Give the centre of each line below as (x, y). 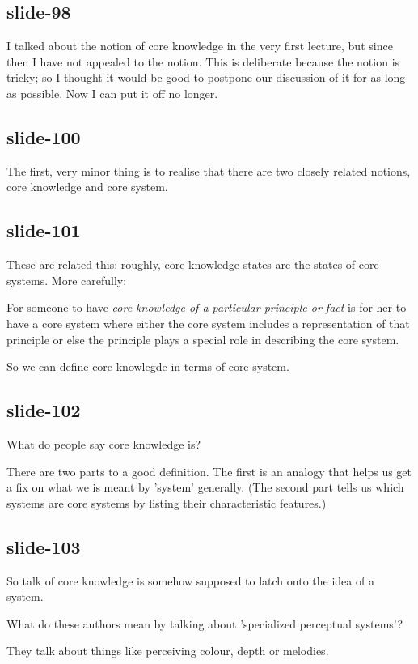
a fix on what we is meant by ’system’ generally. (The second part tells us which (205, 487)
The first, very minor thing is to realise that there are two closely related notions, (209, 170)
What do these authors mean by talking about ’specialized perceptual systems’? (205, 623)
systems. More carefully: (67, 280)
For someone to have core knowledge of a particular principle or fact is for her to (207, 307)
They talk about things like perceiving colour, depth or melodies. (168, 651)
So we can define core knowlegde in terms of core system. (148, 366)
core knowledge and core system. (87, 187)
